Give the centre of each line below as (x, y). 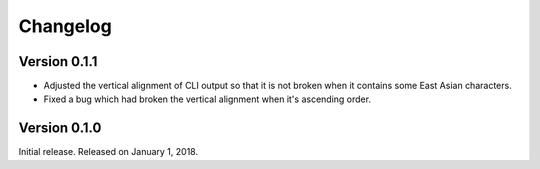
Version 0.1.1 (58, 61)
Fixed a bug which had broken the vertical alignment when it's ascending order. (207, 99)
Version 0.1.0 (60, 128)
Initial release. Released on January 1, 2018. (108, 152)
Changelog (65, 26)
